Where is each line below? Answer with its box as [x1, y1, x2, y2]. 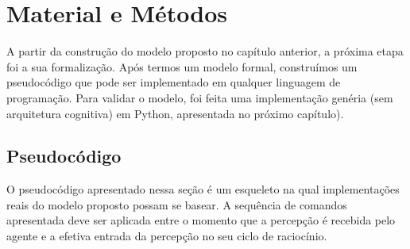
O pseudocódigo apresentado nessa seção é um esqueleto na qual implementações [6, 181, 400, 197]
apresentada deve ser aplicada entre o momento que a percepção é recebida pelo [6, 212, 396, 228]
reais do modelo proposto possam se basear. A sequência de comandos [6, 196, 347, 213]
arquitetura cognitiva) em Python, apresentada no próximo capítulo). [6, 105, 344, 121]
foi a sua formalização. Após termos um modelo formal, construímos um [6, 58, 358, 75]
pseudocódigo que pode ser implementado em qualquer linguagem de [6, 74, 341, 90]
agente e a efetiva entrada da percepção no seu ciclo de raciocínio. [6, 228, 327, 244]
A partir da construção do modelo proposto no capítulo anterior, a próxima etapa [6, 43, 404, 59]
